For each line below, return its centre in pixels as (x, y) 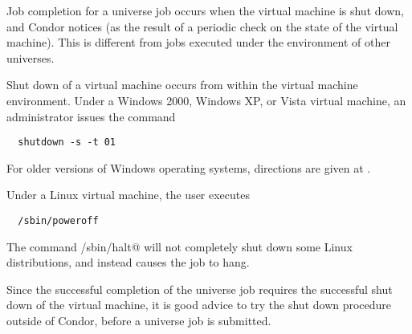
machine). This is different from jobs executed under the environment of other (198, 42)
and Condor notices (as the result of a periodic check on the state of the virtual (202, 26)
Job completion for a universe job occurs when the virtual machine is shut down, (205, 10)
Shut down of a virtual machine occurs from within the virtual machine (182, 85)
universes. (31, 57)
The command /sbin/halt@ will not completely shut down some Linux (179, 246)
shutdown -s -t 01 (67, 143)
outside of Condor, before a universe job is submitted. (139, 321)
